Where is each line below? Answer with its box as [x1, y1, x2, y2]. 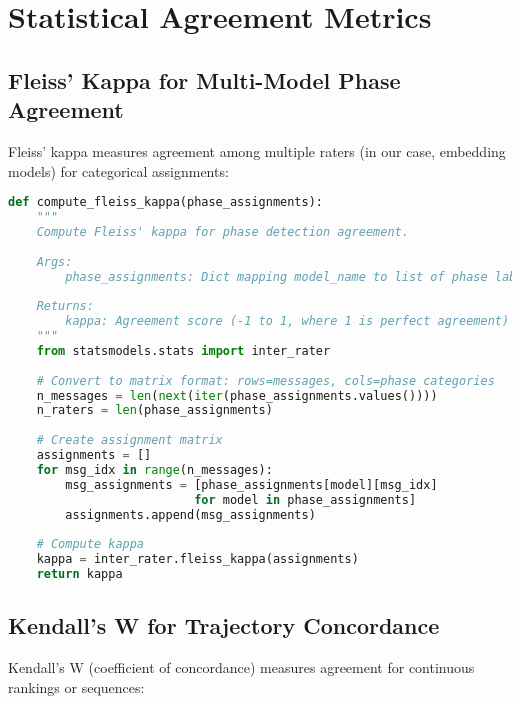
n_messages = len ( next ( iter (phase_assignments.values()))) [36, 388, 438, 403]
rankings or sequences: [8, 676, 145, 697]
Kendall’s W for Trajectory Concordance [8, 610, 440, 641]
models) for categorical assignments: [8, 160, 229, 181]
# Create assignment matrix [36, 433, 223, 448]
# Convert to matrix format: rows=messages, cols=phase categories [36, 373, 495, 388]
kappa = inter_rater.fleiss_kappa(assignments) [36, 552, 359, 567]
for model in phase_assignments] [194, 492, 417, 507]
